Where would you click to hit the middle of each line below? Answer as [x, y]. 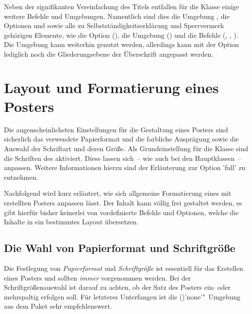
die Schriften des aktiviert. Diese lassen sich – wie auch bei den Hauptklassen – [123, 158]
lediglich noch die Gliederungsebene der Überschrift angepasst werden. [109, 54]
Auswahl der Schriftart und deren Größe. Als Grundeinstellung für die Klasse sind [126, 149]
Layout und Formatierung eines [111, 87]
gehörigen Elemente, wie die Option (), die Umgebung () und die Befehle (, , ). [121, 35]
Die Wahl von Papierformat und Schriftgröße [120, 248]
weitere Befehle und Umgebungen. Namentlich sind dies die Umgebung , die [117, 16]
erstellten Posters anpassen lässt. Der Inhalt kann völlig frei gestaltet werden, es [123, 203]
